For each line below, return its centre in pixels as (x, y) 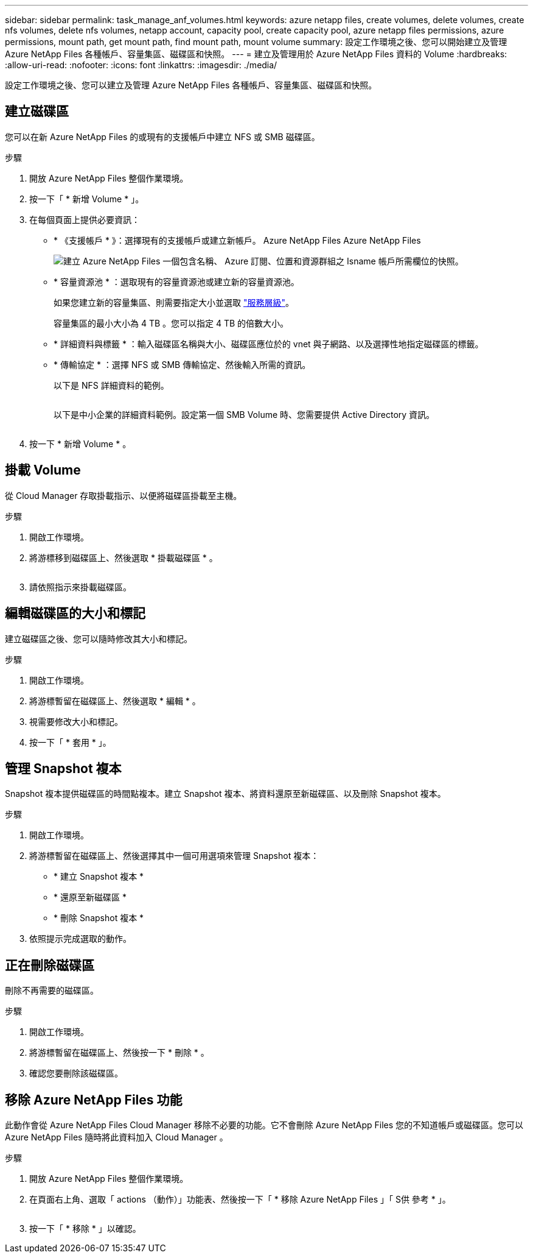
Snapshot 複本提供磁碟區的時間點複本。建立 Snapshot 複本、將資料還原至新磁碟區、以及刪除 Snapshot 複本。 (225, 794)
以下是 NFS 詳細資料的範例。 (111, 385)
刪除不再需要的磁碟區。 (52, 991)
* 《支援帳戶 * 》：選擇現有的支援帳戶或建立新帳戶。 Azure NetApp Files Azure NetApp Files (237, 240)
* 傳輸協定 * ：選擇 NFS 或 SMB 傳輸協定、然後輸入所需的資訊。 (182, 364)
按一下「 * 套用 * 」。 (70, 742)
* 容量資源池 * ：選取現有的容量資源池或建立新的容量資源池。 (176, 281)
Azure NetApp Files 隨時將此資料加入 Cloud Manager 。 (117, 1137)
